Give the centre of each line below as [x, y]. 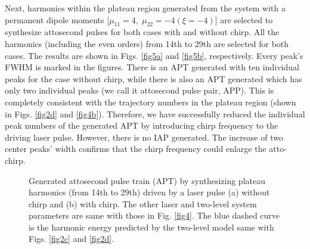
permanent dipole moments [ [57, 19]
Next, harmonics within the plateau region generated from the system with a [145, 8]
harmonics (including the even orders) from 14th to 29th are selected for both [147, 43]
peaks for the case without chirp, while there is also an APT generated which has [154, 78]
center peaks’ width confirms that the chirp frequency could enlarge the [136, 149]
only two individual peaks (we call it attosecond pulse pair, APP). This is [139, 90]
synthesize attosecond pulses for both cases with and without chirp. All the [142, 32]
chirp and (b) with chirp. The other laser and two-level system [143, 203]
